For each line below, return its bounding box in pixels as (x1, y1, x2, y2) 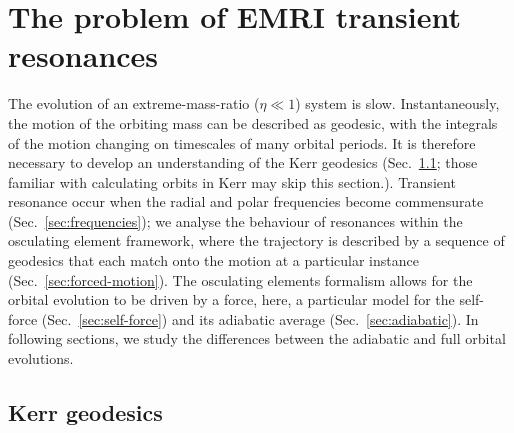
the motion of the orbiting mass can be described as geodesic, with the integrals (8, 112, 498, 133)
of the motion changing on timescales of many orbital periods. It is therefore (8, 132, 476, 153)
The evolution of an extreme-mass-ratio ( (8, 93, 260, 114)
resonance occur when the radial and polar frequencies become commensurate (8, 191, 484, 212)
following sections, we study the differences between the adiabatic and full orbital (8, 328, 506, 349)
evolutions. (8, 348, 74, 369)
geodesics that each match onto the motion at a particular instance (8, 250, 419, 271)
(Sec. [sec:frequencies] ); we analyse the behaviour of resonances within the (8, 210, 463, 231)
